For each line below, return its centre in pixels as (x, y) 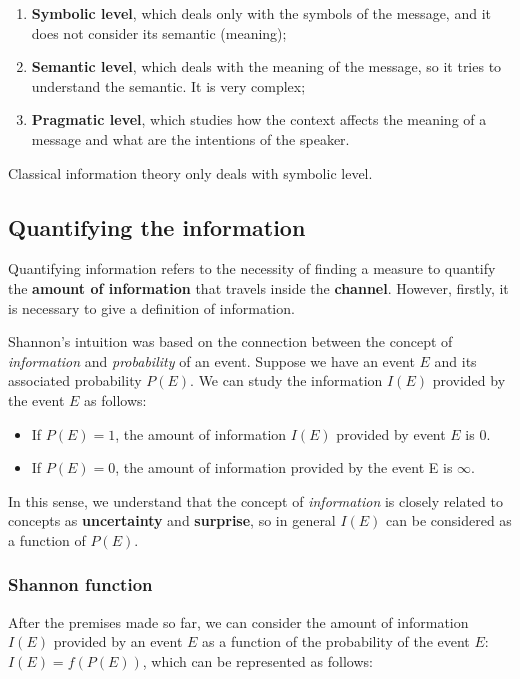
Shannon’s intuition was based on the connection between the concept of (230, 341)
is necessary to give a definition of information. (151, 307)
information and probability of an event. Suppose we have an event (211, 360)
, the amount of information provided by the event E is (284, 467)
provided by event (391, 433)
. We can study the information (286, 380)
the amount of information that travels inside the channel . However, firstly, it (258, 287)
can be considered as (449, 520)
